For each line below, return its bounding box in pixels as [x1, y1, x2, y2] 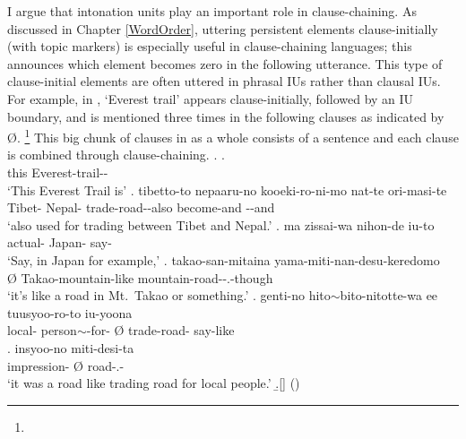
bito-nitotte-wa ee [340, 286, 438, 305]
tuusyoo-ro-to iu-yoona [7, 303, 133, 322]
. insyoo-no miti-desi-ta [7, 338, 134, 357]
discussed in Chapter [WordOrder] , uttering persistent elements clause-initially [7, 19, 438, 38]
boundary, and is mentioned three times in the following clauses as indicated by [7, 107, 444, 125]
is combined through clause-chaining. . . [7, 145, 225, 164]
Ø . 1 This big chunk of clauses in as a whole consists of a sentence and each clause [7, 125, 459, 146]
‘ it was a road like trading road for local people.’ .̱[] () [7, 374, 300, 392]
